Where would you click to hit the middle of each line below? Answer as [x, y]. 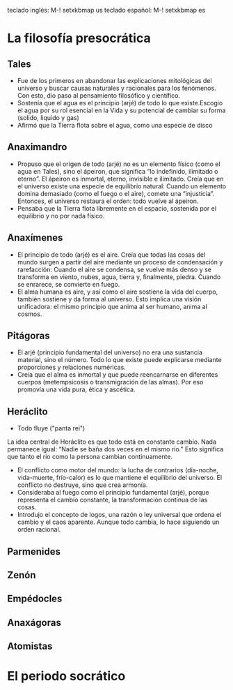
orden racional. [39, 530]
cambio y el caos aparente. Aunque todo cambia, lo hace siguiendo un [118, 522]
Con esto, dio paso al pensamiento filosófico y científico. [99, 96]
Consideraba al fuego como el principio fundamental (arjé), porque [113, 493]
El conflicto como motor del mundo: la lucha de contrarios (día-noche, [118, 470]
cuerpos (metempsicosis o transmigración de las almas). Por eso [110, 382]
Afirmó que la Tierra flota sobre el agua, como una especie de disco [115, 125]
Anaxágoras [34, 623]
